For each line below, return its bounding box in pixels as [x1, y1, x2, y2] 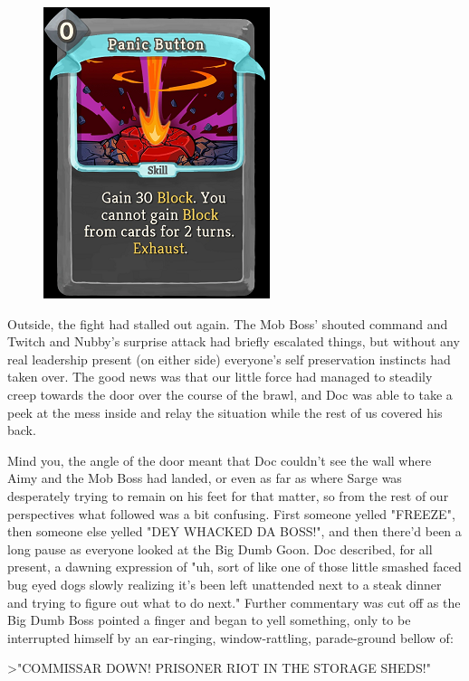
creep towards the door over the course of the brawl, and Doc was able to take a [7, 384, 453, 403]
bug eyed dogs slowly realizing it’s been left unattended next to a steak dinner [7, 574, 442, 593]
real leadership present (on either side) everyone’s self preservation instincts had [7, 349, 451, 368]
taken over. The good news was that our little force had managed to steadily [7, 367, 433, 386]
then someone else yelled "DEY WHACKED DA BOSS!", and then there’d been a [7, 522, 462, 541]
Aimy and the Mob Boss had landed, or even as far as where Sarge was [7, 468, 402, 487]
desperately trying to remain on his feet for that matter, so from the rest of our [7, 486, 449, 505]
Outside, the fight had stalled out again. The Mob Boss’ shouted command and [7, 314, 448, 333]
